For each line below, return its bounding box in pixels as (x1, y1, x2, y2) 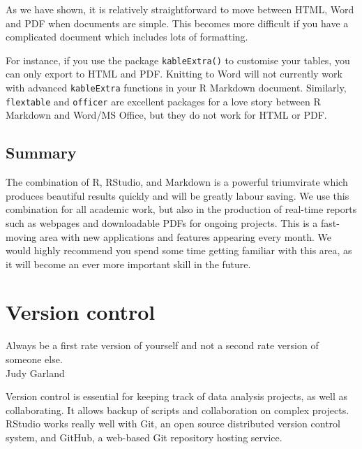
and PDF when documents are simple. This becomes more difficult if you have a (6, 15, 349, 30)
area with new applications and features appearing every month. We (39, 229, 331, 244)
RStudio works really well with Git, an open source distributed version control (6, 416, 340, 431)
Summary (6, 142, 77, 163)
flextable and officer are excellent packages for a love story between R (6, 94, 321, 108)
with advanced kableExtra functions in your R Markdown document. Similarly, (6, 80, 347, 95)
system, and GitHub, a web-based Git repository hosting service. (6, 429, 282, 444)
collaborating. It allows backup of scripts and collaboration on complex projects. (6, 402, 349, 417)
